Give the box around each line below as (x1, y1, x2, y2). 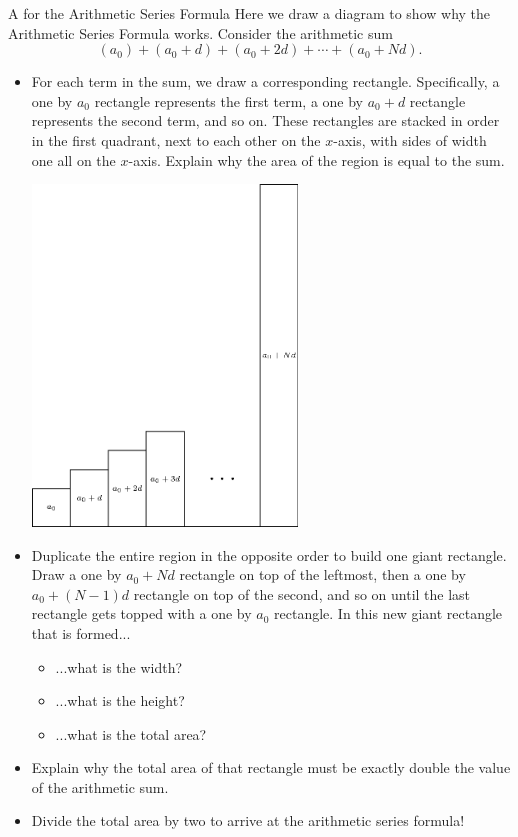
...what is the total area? (55, 723, 207, 744)
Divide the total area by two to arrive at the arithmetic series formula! (31, 810, 465, 831)
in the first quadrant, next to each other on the (31, 129, 321, 150)
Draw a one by (31, 564, 122, 585)
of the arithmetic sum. (31, 776, 169, 797)
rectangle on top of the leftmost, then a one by (179, 564, 466, 585)
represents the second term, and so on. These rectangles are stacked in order (31, 110, 500, 131)
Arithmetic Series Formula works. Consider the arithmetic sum (8, 22, 393, 43)
